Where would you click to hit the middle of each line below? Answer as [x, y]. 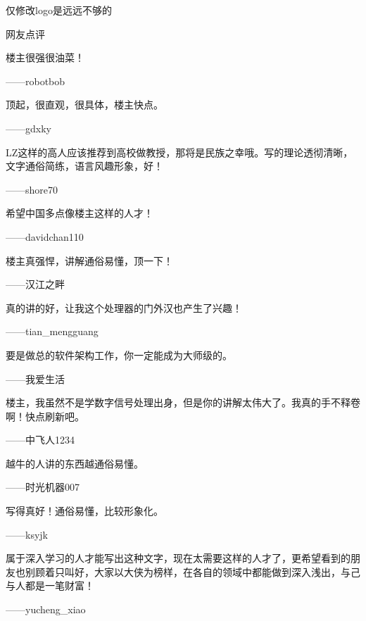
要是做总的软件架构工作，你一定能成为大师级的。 [119, 355]
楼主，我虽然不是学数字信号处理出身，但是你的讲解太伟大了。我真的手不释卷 [183, 402]
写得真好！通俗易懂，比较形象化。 [84, 511]
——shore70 [32, 189]
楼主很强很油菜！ [45, 57]
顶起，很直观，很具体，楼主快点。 [84, 105]
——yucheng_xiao [46, 609]
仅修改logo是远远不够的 [59, 10]
